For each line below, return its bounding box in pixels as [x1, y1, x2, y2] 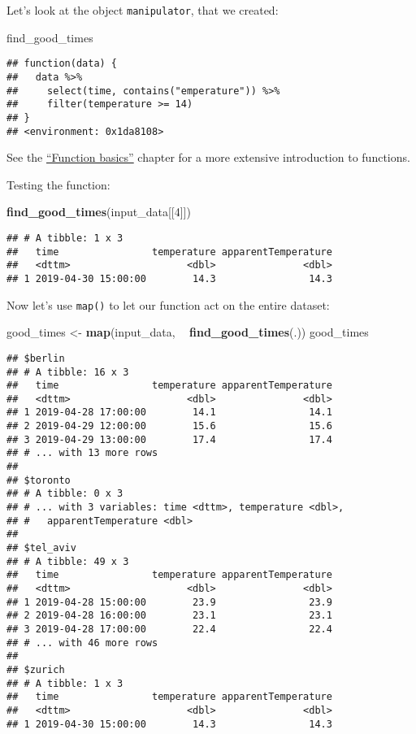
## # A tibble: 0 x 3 [6, 488, 123, 500]
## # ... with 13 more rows [6, 447, 158, 459]
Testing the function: [6, 176, 110, 193]
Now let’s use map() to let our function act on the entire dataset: [6, 296, 330, 313]
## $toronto [6, 474, 71, 486]
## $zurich [6, 663, 65, 675]
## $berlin [6, 352, 65, 364]
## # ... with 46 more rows [6, 636, 158, 649]
